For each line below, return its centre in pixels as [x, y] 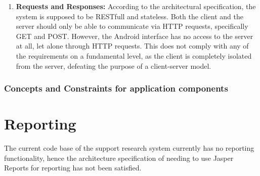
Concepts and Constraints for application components [116, 88]
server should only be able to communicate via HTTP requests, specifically [132, 26]
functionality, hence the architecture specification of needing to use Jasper [119, 158]
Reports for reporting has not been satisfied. [73, 168]
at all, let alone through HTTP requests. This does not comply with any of [132, 46]
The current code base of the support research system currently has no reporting [129, 148]
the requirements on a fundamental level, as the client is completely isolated [134, 55]
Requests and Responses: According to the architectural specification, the [136, 6]
